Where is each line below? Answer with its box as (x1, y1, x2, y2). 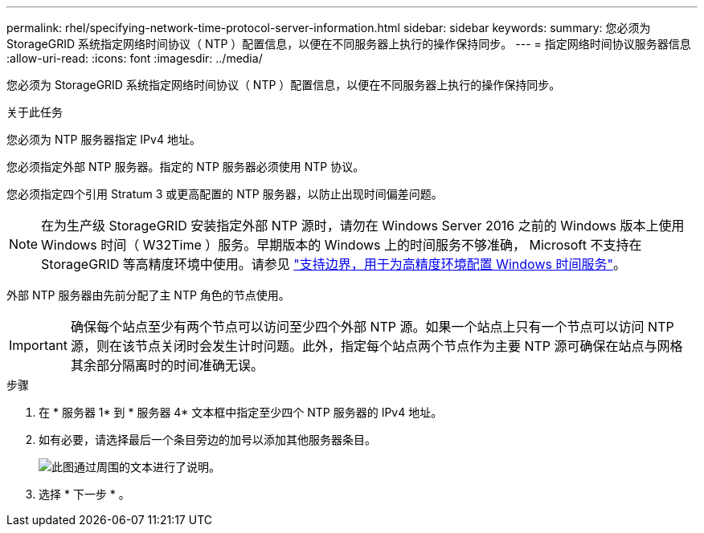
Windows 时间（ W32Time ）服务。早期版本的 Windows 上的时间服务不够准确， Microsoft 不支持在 (41, 237, 642, 253)
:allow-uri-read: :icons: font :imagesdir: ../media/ (6, 51, 263, 65)
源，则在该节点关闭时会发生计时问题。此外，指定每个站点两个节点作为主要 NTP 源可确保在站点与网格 (70, 338, 683, 354)
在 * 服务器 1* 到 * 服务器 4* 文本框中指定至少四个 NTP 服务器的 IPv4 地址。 (39, 405, 443, 419)
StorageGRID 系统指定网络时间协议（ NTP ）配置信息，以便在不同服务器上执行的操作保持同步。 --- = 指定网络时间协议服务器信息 (6, 37, 691, 51)
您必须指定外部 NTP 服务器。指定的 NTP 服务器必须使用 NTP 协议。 (6, 160, 365, 173)
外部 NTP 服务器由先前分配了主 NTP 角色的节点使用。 (6, 288, 290, 302)
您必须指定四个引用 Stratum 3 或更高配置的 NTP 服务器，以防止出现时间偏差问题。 (6, 187, 443, 201)
